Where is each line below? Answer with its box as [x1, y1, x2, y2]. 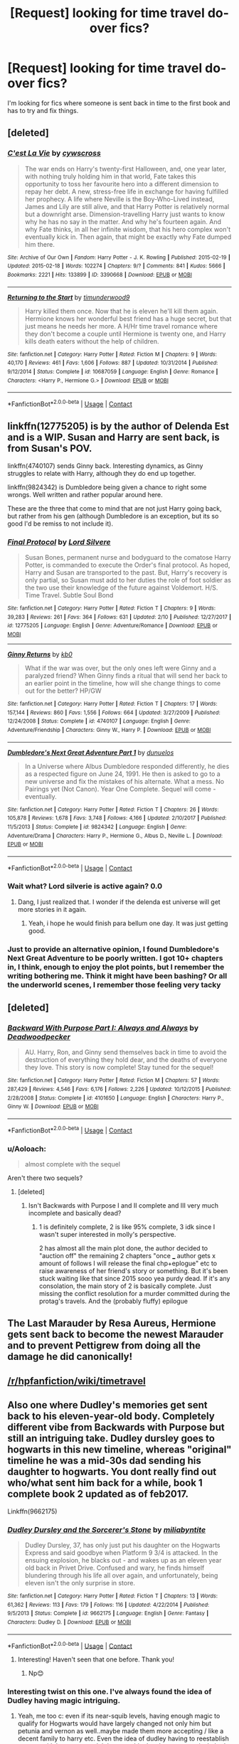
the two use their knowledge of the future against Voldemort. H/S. [24, 583, 218, 592]
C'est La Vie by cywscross [7, 148, 101, 158]
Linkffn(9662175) [7, 1506, 58, 1516]
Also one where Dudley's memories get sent [7, 1399, 208, 1411]
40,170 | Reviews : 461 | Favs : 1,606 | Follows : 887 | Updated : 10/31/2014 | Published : [7, 359, 218, 367]
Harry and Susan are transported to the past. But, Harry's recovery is [24, 568, 228, 577]
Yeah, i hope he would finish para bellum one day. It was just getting [28, 919, 228, 927]
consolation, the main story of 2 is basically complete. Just [38, 1282, 212, 1290]
